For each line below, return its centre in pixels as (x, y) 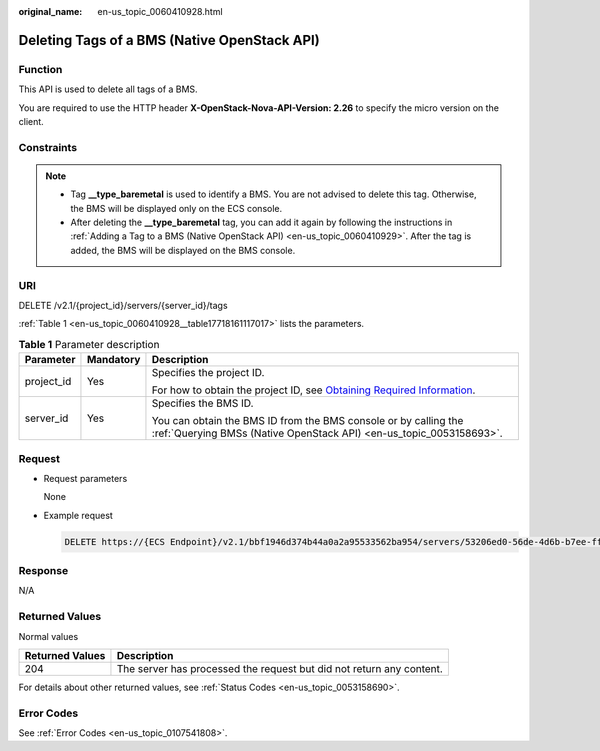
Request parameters (85, 478)
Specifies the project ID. (208, 373)
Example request (78, 515)
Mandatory (113, 360)
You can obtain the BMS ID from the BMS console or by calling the (307, 421)
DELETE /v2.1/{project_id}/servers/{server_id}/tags (123, 305)
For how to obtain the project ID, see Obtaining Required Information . (313, 390)
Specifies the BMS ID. (202, 403)
